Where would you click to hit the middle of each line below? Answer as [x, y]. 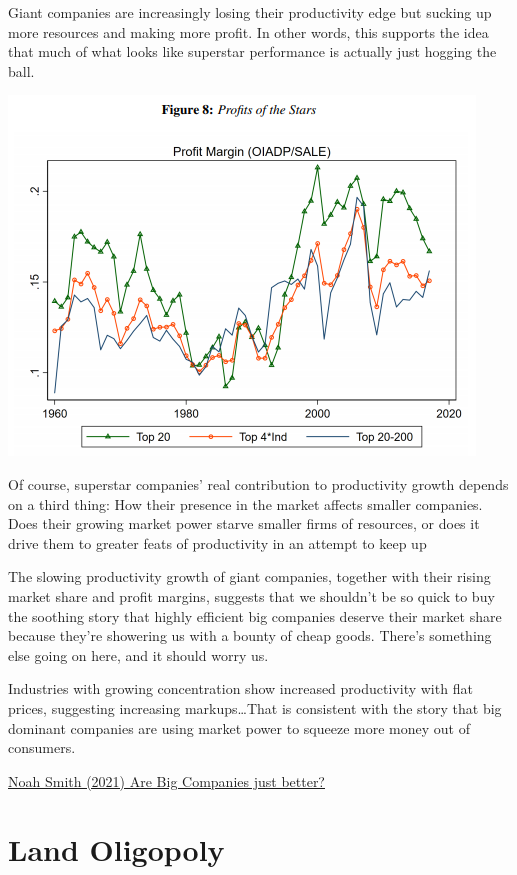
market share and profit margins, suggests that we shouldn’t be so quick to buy [251, 595]
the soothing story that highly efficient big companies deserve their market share [255, 615]
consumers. [42, 747]
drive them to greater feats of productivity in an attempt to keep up [217, 542]
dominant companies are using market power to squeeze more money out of [239, 727]
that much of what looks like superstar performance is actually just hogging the [252, 51]
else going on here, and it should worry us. [138, 654]
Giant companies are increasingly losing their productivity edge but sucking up [250, 12]
